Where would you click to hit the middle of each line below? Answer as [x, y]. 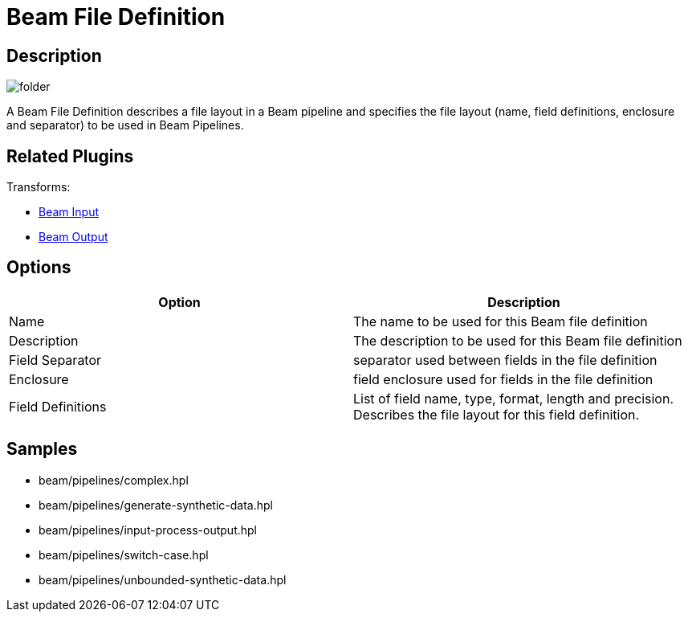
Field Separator [55, 360]
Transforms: [39, 187]
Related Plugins [70, 156]
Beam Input [69, 212]
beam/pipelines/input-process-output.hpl [148, 530]
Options [39, 268]
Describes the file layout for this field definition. [497, 414]
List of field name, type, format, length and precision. [514, 398]
